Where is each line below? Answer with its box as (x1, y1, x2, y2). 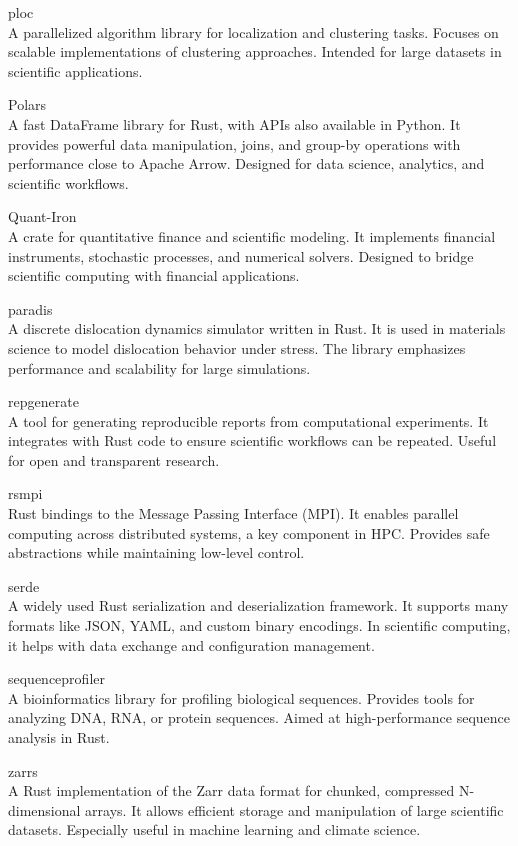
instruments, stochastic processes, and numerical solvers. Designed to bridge (8, 245, 474, 266)
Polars (8, 94, 47, 115)
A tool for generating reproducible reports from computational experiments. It (8, 410, 489, 431)
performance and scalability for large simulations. (8, 357, 311, 378)
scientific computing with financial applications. (8, 265, 300, 286)
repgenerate (8, 391, 79, 412)
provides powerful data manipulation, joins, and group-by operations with (8, 133, 461, 154)
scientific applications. (8, 60, 143, 81)
